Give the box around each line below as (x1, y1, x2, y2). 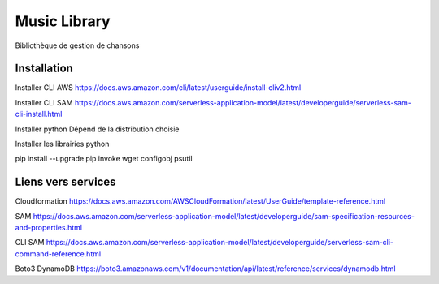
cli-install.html (15, 110, 63, 119)
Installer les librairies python (15, 139, 110, 149)
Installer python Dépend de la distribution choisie (15, 124, 180, 134)
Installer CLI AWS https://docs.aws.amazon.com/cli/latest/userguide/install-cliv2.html (15, 83, 302, 93)
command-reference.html (15, 248, 102, 259)
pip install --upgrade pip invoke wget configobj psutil (15, 154, 193, 164)
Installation (15, 62, 73, 75)
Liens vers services (15, 175, 116, 189)
